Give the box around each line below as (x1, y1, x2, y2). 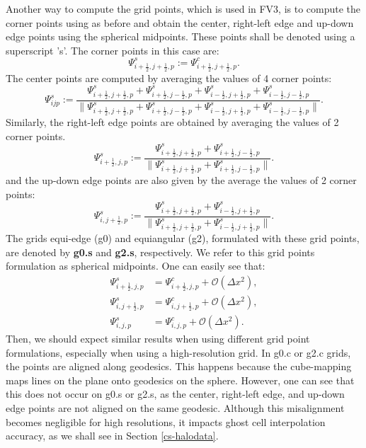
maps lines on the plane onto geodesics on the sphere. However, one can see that (6, 372, 355, 387)
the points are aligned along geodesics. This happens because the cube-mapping (6, 359, 352, 374)
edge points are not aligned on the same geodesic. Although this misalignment (6, 401, 345, 415)
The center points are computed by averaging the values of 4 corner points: (6, 70, 332, 85)
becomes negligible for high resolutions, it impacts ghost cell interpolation (6, 414, 326, 429)
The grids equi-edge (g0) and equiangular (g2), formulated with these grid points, (6, 231, 360, 246)
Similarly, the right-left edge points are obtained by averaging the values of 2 (6, 115, 339, 130)
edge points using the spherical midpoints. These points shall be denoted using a (6, 29, 355, 44)
